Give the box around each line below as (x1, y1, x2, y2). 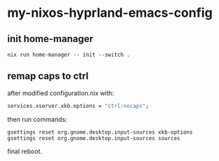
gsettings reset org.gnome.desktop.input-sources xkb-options (7, 128, 193, 136)
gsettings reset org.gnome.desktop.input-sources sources (7, 134, 180, 141)
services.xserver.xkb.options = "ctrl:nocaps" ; (7, 102, 150, 109)
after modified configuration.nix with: (7, 89, 114, 97)
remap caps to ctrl (7, 70, 89, 82)
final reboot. (7, 147, 43, 155)
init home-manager (7, 33, 93, 45)
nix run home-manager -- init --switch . (7, 51, 131, 58)
